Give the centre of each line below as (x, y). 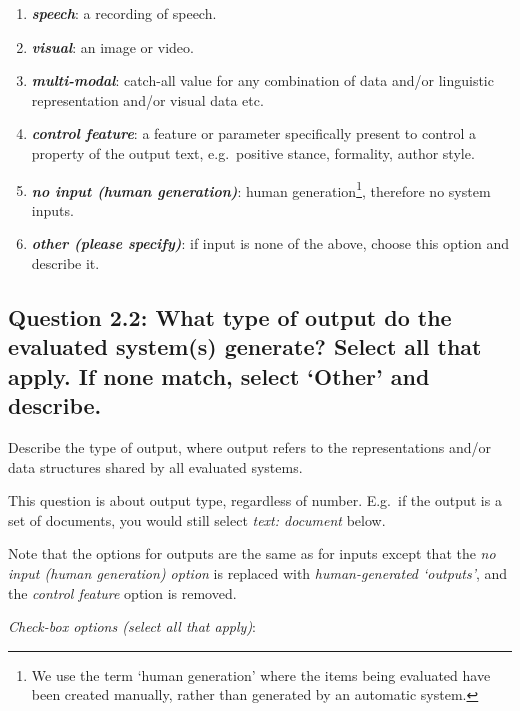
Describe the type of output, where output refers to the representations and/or (250, 446)
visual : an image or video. (112, 46)
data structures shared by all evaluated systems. (155, 466)
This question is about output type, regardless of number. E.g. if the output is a (255, 500)
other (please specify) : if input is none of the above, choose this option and (270, 243)
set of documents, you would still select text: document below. (197, 519)
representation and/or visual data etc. (147, 99)
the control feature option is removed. (122, 592)
